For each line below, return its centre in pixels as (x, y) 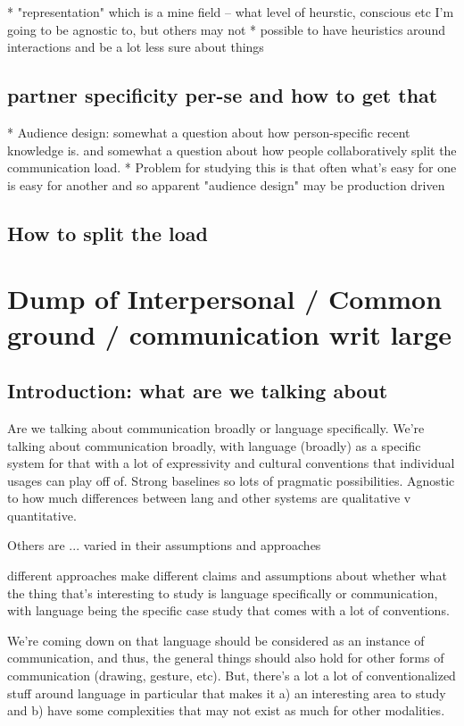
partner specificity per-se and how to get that (223, 95)
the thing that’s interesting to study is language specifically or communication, (223, 592)
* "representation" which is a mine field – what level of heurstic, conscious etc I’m (231, 12)
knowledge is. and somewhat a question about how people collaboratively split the (232, 150)
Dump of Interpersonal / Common (225, 299)
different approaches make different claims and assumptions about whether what (227, 576)
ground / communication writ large (230, 334)
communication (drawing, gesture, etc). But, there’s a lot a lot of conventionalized (232, 676)
